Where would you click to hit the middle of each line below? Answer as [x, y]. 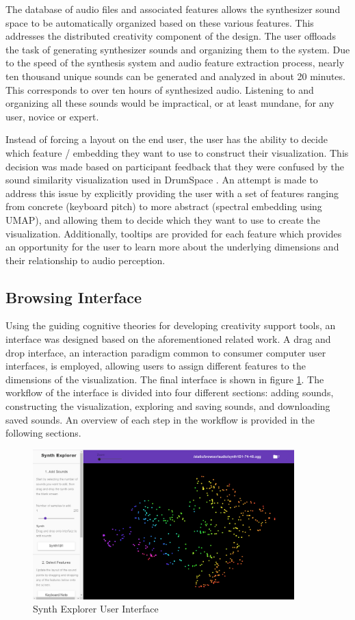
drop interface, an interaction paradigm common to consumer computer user [166, 352]
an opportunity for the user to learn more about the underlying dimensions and [172, 247]
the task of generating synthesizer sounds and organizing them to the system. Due [178, 49]
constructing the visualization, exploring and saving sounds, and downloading [168, 406]
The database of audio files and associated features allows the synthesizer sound [173, 9]
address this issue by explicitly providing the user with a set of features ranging [172, 193]
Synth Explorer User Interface [96, 609]
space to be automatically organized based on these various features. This [160, 22]
